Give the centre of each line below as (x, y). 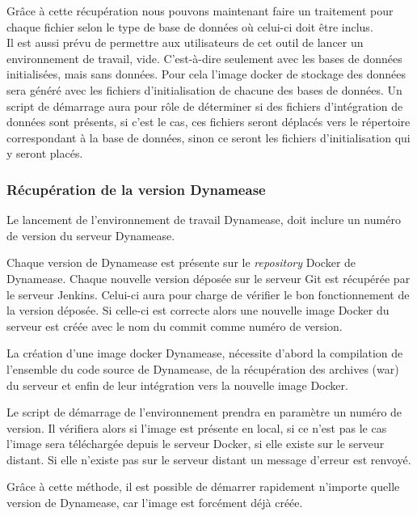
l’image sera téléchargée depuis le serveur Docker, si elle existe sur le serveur (196, 444)
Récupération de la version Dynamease (136, 189)
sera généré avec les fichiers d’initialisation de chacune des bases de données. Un (204, 89)
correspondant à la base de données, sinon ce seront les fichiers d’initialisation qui (208, 137)
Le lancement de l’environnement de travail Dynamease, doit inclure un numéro (204, 220)
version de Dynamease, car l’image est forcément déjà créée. (155, 503)
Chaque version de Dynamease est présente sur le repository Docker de (181, 262)
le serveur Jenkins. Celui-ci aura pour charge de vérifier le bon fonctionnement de (208, 294)
